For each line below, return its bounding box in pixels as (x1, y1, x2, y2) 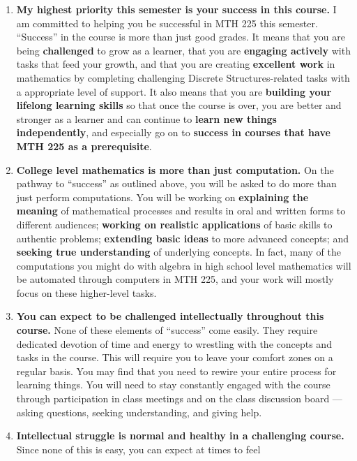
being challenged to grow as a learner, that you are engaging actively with (16, 43, 351, 57)
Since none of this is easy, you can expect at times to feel (16, 441, 261, 456)
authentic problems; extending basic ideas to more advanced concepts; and (16, 230, 349, 245)
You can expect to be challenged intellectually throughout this (16, 309, 324, 323)
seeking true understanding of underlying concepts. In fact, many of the (16, 244, 341, 259)
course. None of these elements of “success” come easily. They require (16, 323, 318, 337)
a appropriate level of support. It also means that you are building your (16, 84, 332, 98)
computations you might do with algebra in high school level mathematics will (16, 258, 351, 272)
